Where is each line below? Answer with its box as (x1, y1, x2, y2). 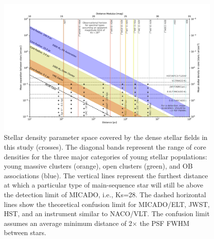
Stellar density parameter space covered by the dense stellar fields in (4, 132, 208, 142)
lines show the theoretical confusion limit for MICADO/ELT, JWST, (4, 199, 210, 209)
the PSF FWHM (140, 218, 190, 228)
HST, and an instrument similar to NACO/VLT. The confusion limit (4, 208, 210, 219)
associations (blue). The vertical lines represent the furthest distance (4, 170, 208, 180)
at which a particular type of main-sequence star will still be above (4, 180, 203, 190)
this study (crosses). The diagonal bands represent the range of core (4, 142, 206, 152)
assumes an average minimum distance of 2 (4, 218, 132, 228)
